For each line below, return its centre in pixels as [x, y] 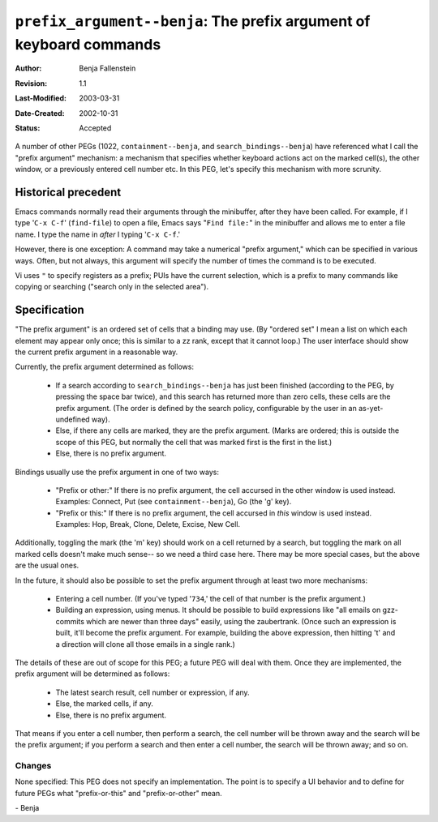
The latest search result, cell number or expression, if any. [153, 692]
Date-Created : [40, 113]
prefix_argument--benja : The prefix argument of [193, 21]
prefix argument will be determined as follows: [92, 674]
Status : [28, 128]
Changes [33, 766]
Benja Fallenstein [107, 68]
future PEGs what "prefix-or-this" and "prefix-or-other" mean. [118, 793]
